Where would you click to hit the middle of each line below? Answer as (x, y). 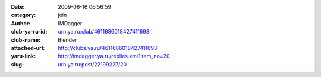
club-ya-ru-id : (29, 32)
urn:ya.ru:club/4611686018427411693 (104, 32)
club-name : (26, 40)
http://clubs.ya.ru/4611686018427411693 (108, 48)
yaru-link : (23, 56)
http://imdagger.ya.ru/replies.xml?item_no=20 (114, 56)
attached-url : (28, 48)
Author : (21, 23)
